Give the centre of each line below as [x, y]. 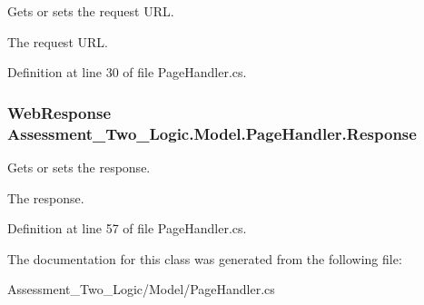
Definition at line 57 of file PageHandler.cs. [127, 228]
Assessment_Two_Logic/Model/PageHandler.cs [141, 289]
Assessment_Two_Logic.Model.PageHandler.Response [212, 133]
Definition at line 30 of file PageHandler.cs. [127, 72]
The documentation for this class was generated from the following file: [205, 258]
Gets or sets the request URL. [91, 11]
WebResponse [59, 112]
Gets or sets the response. [79, 167]
